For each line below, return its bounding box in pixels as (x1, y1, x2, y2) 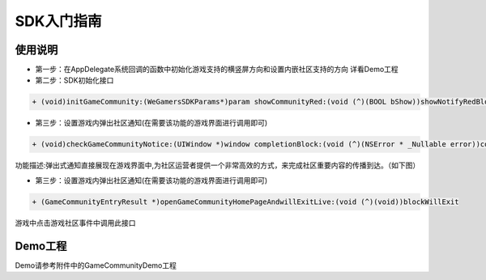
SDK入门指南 (15, 12, 102, 30)
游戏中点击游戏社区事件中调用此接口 (15, 218, 136, 227)
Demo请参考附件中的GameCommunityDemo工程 (15, 260, 177, 270)
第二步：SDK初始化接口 (35, 75, 114, 85)
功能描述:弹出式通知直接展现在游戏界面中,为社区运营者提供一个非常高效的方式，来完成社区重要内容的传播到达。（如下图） (15, 160, 420, 170)
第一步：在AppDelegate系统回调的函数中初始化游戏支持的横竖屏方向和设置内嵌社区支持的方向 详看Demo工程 (35, 65, 399, 74)
